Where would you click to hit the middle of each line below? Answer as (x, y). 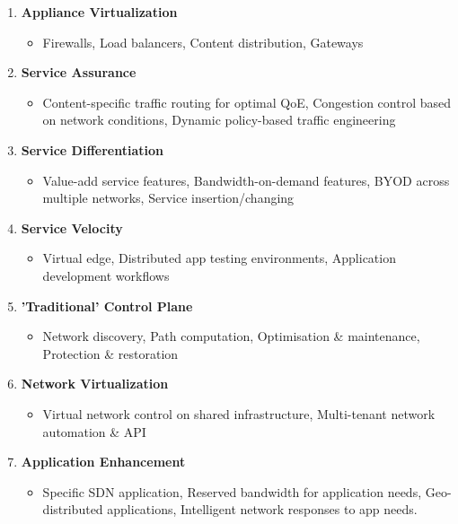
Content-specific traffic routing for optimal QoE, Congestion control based (247, 102)
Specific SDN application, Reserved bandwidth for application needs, (232, 491)
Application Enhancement (103, 462)
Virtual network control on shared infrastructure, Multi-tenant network (239, 413)
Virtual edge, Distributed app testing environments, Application (219, 258)
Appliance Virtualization (99, 12)
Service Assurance (79, 72)
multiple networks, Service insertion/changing (168, 198)
